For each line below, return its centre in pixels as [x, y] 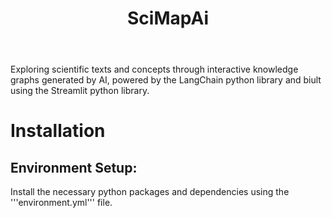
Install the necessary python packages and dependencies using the [150, 192]
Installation [58, 131]
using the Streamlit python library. [80, 91]
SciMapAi [167, 18]
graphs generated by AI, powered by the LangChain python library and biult [166, 80]
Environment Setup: [74, 167]
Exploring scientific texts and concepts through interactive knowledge [154, 69]
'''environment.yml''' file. [61, 203]
